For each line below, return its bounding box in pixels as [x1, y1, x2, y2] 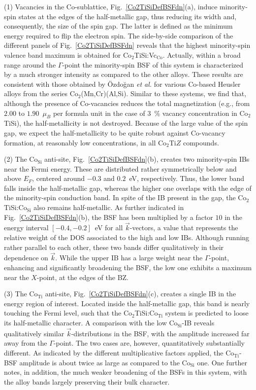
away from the [4, 338, 47, 348]
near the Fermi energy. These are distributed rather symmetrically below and [4, 163, 237, 174]
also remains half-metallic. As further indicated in [33, 202, 184, 213]
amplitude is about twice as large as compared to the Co [19, 357, 191, 367]
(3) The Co [4, 288, 38, 299]
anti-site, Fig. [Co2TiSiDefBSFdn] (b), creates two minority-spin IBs [44, 154, 250, 164]
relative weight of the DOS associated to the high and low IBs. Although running [4, 232, 250, 243]
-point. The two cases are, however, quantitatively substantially [53, 338, 245, 348]
